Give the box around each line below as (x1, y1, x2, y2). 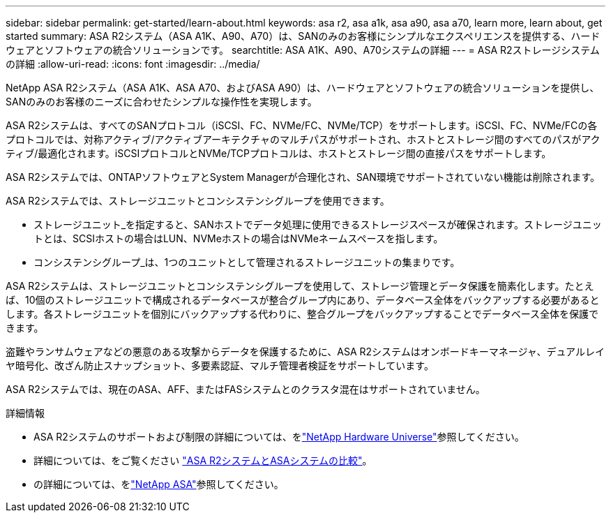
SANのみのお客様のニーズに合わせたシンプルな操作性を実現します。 (6, 96, 317, 108)
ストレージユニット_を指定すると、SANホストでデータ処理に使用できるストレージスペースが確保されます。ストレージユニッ (33, 219, 602, 230)
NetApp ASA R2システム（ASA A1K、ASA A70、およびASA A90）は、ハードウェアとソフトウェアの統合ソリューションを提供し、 (6, 82, 600, 94)
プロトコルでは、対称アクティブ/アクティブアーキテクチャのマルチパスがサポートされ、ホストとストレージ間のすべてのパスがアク (6, 133, 601, 145)
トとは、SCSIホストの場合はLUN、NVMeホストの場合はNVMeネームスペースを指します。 (33, 232, 444, 244)
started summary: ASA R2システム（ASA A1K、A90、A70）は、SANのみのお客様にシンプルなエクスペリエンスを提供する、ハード (6, 30, 601, 42)
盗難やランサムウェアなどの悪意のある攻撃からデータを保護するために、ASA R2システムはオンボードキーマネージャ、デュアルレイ (6, 346, 605, 357)
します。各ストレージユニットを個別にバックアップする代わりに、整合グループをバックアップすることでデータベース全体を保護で (6, 308, 598, 320)
